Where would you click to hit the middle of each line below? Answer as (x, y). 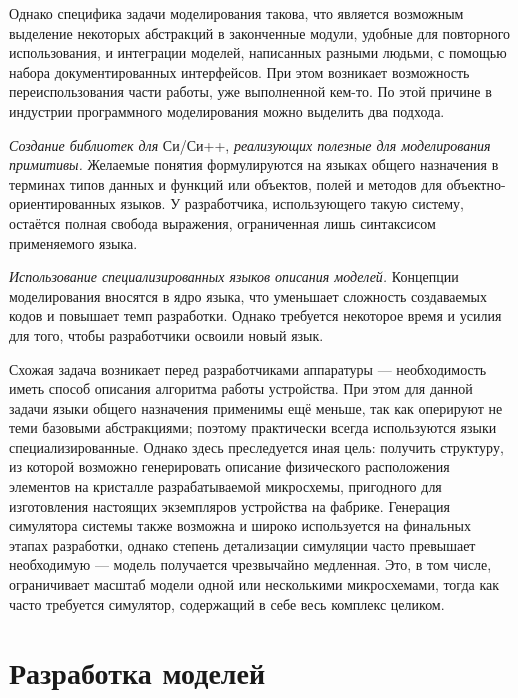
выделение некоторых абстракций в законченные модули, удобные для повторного (260, 32)
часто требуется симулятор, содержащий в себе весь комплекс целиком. (227, 603)
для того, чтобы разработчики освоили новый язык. (166, 334)
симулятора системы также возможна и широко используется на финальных (240, 525)
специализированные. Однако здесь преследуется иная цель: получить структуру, (256, 446)
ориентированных (62, 203)
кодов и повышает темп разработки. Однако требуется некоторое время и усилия (255, 315)
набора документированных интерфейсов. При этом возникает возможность (239, 71)
